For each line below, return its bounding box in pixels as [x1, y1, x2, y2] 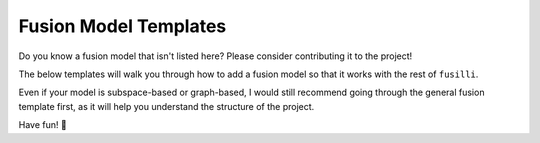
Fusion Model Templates [18, 15, 227, 37]
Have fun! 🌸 [18, 119, 67, 131]
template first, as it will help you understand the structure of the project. [18, 100, 315, 112]
